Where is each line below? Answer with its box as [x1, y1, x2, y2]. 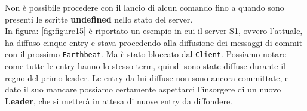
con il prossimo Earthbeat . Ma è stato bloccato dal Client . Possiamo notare [5, 48, 286, 60]
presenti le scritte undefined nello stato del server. [5, 13, 193, 25]
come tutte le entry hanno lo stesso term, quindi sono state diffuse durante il [5, 60, 285, 72]
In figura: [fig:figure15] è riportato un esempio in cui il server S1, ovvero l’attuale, [5, 24, 303, 37]
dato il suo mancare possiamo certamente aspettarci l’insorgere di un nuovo [5, 83, 281, 95]
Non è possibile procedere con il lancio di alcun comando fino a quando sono [5, 1, 284, 13]
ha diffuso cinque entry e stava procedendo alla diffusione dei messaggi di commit [5, 36, 303, 48]
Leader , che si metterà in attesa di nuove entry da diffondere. [5, 94, 232, 107]
